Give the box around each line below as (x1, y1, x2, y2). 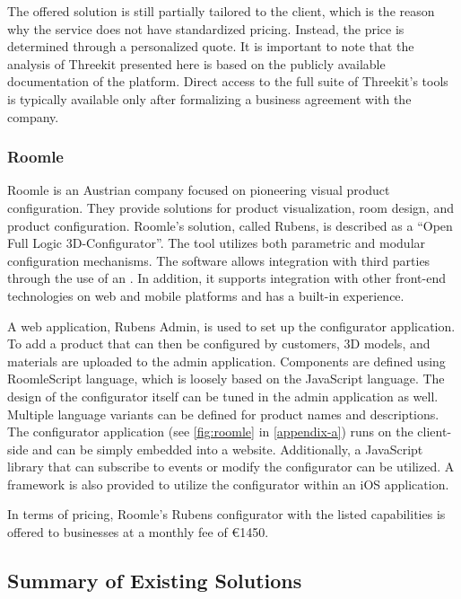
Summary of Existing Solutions (7, 567, 302, 595)
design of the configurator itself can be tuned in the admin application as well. (7, 386, 439, 405)
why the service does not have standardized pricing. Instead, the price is (7, 19, 404, 38)
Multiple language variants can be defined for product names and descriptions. (7, 404, 439, 423)
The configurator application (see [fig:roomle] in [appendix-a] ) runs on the (7, 422, 413, 441)
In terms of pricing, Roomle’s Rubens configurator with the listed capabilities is (7, 505, 446, 524)
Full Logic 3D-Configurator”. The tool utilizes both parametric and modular (7, 233, 426, 252)
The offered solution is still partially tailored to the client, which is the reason (7, 2, 435, 20)
